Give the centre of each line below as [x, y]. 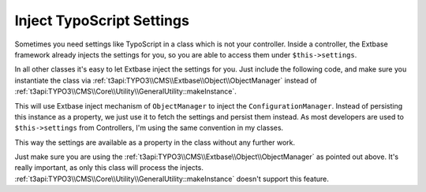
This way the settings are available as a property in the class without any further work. [155, 142]
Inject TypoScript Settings [102, 20]
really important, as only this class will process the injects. [109, 168]
